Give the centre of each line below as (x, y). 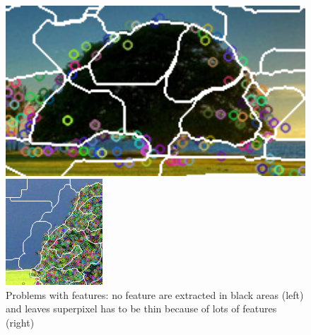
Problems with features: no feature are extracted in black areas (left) (155, 294)
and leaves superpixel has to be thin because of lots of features (141, 308)
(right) (20, 323)
